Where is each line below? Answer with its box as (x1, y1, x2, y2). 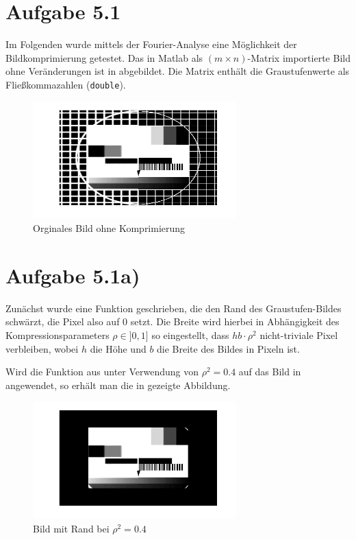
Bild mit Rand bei (33, 521, 110, 535)
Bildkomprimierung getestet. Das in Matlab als (5, 50, 203, 64)
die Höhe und (90, 341, 147, 355)
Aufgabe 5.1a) (5, 261, 140, 289)
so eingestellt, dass (151, 327, 229, 342)
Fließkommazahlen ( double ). (5, 77, 126, 91)
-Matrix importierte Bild (247, 50, 351, 64)
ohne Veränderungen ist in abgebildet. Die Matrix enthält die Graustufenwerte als (5, 64, 350, 78)
